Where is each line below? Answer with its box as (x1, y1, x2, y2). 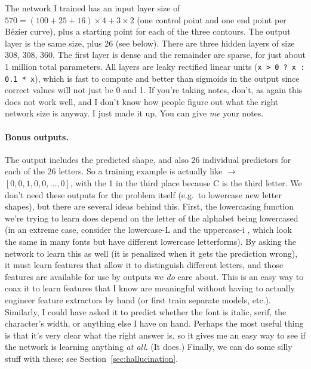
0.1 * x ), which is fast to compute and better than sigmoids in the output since (5, 72, 300, 84)
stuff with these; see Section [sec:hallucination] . (5, 352, 178, 364)
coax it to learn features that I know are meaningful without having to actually (5, 282, 295, 294)
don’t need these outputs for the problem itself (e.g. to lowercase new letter (5, 188, 282, 201)
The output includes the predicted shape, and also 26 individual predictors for (5, 153, 291, 165)
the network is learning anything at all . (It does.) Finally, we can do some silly (5, 340, 292, 353)
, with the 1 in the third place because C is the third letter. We (70, 177, 302, 189)
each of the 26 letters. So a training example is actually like (5, 165, 223, 177)
